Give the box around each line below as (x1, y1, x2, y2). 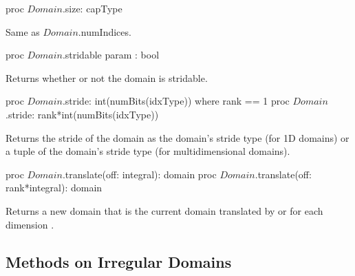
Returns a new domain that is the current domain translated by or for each (6, 203, 323, 217)
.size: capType (62, 1, 122, 15)
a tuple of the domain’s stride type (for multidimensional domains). (6, 144, 290, 158)
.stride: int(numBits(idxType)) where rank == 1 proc (62, 94, 290, 108)
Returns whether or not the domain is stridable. (6, 70, 208, 85)
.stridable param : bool (62, 47, 160, 62)
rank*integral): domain (6, 180, 103, 195)
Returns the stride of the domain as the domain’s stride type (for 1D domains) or (6, 130, 349, 145)
